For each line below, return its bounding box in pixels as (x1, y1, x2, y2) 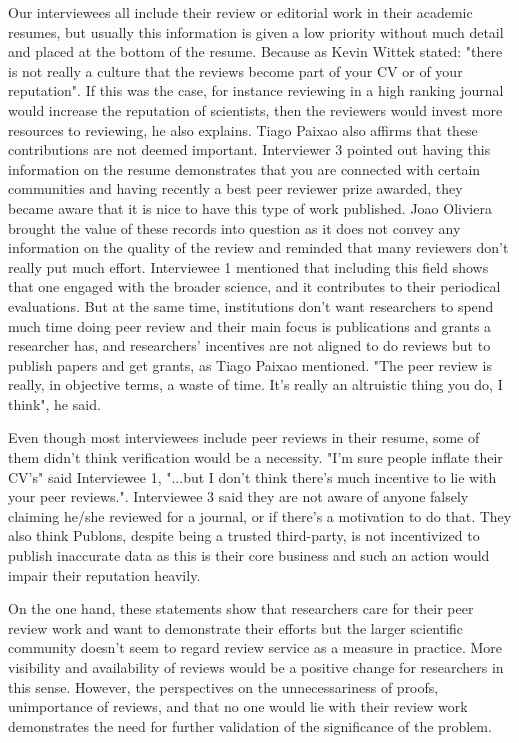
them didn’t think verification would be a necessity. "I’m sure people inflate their (8, 447, 503, 468)
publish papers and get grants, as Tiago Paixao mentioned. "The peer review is (8, 354, 492, 375)
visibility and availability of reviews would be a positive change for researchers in (8, 657, 504, 677)
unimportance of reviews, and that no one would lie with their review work (8, 696, 468, 717)
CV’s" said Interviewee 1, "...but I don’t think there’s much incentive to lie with (8, 466, 497, 487)
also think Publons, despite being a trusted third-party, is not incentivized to (8, 525, 480, 546)
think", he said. (8, 393, 101, 414)
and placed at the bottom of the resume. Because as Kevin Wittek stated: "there (8, 41, 503, 62)
